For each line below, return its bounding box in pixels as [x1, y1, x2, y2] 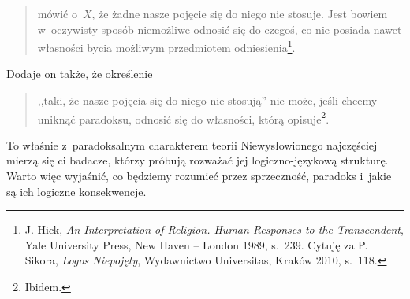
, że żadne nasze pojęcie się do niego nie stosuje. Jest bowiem [91, 6, 388, 21]
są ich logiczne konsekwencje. [6, 183, 147, 199]
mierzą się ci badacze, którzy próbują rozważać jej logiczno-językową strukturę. [6, 152, 389, 168]
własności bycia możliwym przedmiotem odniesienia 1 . [37, 37, 296, 55]
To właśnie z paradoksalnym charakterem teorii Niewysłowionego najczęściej [6, 136, 378, 153]
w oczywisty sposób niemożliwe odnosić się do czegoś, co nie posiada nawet [37, 20, 402, 37]
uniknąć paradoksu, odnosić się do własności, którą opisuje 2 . [37, 108, 330, 127]
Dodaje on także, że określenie [6, 65, 153, 82]
